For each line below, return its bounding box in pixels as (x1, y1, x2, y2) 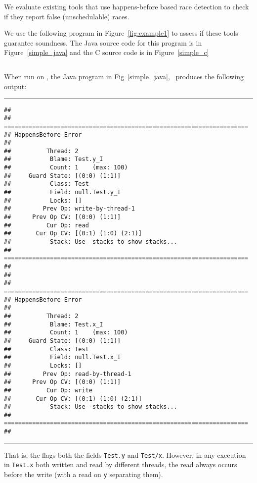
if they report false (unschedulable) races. (4, 11, 129, 21)
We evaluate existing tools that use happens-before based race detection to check (4, 1, 249, 11)
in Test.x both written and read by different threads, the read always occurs (4, 459, 237, 470)
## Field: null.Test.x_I (4, 354, 121, 361)
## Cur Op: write (4, 386, 92, 394)
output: (4, 81, 27, 91)
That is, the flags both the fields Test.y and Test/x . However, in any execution (4, 449, 246, 460)
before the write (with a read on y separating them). (4, 469, 163, 480)
